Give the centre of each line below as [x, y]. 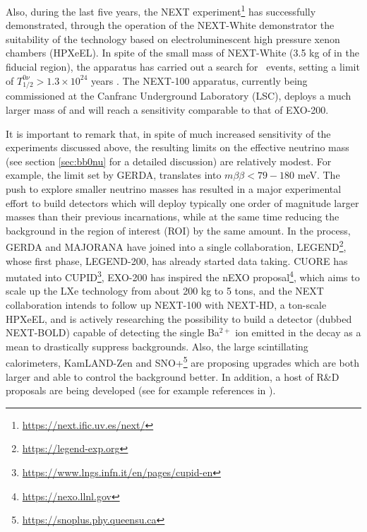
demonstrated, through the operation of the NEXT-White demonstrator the [170, 25]
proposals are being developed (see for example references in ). [141, 390]
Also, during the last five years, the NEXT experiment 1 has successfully [161, 10]
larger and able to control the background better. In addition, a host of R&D [173, 376]
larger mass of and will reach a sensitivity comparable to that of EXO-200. [167, 109]
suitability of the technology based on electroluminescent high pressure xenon [173, 39]
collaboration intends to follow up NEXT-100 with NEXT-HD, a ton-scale [166, 304]
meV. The [319, 175]
